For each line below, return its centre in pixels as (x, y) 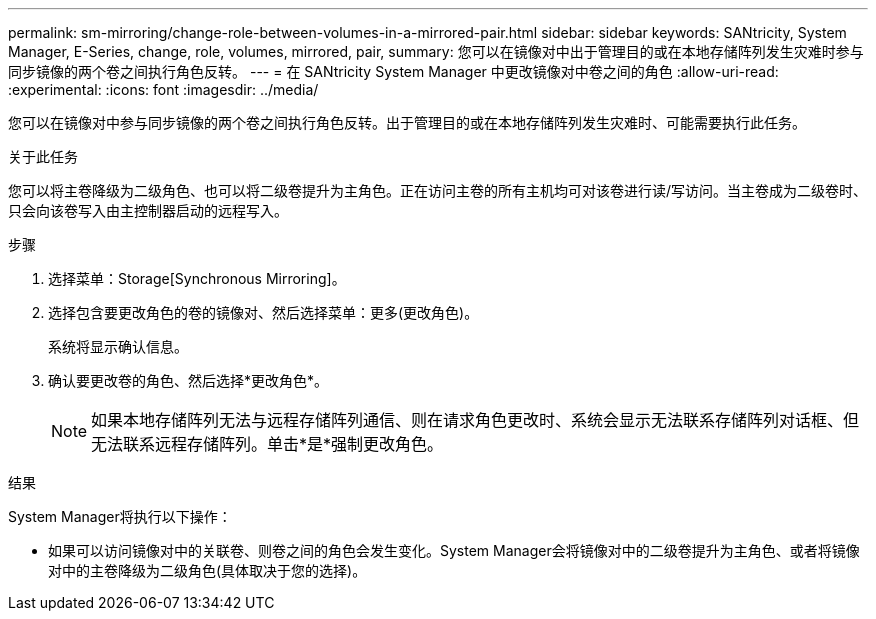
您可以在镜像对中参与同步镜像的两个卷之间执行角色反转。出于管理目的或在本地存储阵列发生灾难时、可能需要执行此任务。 (407, 122)
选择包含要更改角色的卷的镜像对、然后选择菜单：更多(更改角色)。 (263, 312)
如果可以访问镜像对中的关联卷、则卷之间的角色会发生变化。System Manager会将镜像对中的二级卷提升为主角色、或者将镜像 (454, 550)
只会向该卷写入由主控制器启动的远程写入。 (148, 210)
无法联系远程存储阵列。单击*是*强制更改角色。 (267, 444)
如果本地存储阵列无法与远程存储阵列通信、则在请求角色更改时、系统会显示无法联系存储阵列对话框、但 (475, 420)
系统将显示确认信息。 (118, 346)
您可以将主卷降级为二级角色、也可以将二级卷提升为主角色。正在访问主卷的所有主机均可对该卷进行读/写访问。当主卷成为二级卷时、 (438, 190)
